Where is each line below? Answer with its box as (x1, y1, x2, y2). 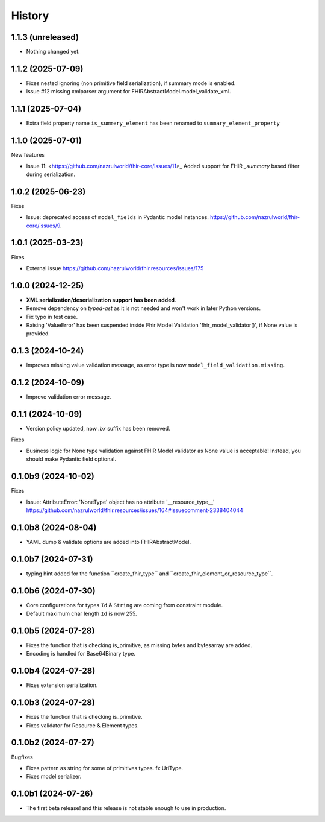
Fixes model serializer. (26, 773, 82, 780)
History (11, 9, 49, 22)
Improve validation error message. (26, 393, 111, 400)
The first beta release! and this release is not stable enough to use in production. (26, 805, 226, 812)
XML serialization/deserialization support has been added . (26, 296, 176, 303)
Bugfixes (11, 753, 33, 760)
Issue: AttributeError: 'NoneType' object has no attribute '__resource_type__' (26, 498, 215, 505)
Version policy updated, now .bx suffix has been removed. (26, 425, 171, 432)
